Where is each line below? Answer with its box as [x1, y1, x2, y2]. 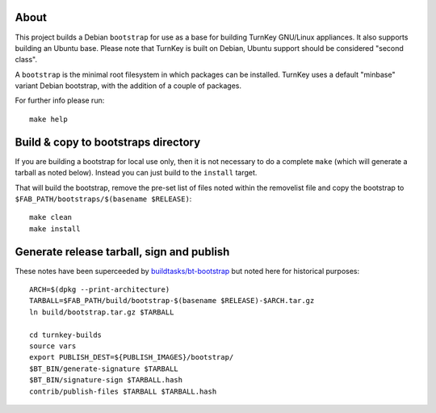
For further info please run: [15, 95, 105, 105]
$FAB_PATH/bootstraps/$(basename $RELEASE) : [15, 194, 192, 204]
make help [29, 114, 68, 124]
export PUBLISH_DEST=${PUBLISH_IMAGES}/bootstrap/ [29, 352, 234, 362]
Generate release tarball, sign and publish [15, 245, 230, 259]
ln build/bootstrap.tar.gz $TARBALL [29, 307, 174, 317]
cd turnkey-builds [29, 330, 103, 339]
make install [29, 224, 81, 234]
